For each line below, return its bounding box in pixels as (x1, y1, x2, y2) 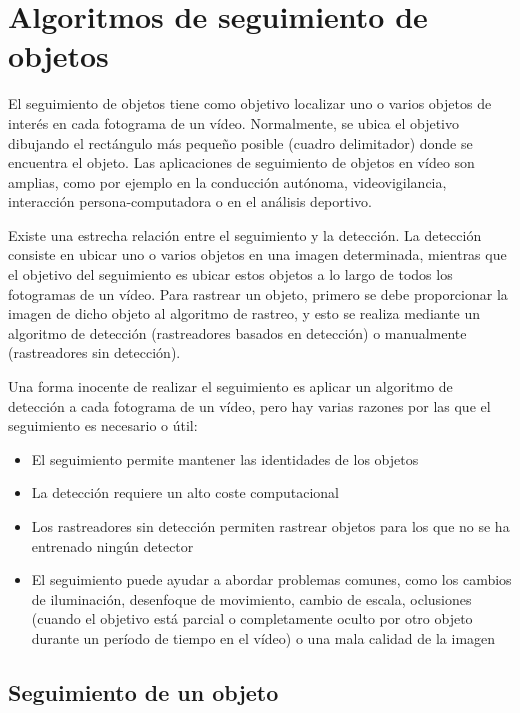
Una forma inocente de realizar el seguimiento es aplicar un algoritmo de (8, 376, 453, 397)
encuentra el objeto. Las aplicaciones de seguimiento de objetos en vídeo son (8, 152, 475, 173)
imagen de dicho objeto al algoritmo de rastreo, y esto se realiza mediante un (8, 303, 481, 324)
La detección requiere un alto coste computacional (31, 482, 339, 503)
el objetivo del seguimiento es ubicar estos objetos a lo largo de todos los (8, 264, 453, 285)
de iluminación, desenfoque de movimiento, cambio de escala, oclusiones (31, 588, 472, 609)
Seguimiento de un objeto (8, 676, 279, 707)
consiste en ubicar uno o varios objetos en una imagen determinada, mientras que (8, 244, 507, 265)
